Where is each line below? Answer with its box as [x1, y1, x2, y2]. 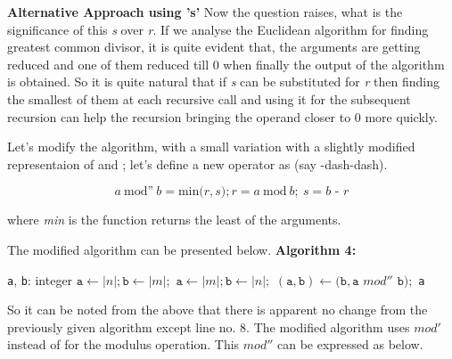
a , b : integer [7, 270, 73, 289]
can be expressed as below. [276, 335, 423, 354]
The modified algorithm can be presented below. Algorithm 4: [7, 240, 357, 258]
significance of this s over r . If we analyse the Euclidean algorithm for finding [7, 20, 429, 38]
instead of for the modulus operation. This [7, 335, 240, 354]
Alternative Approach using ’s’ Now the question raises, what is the [7, 3, 403, 20]
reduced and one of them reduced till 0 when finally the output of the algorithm [7, 54, 445, 73]
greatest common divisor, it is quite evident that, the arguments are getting [7, 37, 421, 56]
